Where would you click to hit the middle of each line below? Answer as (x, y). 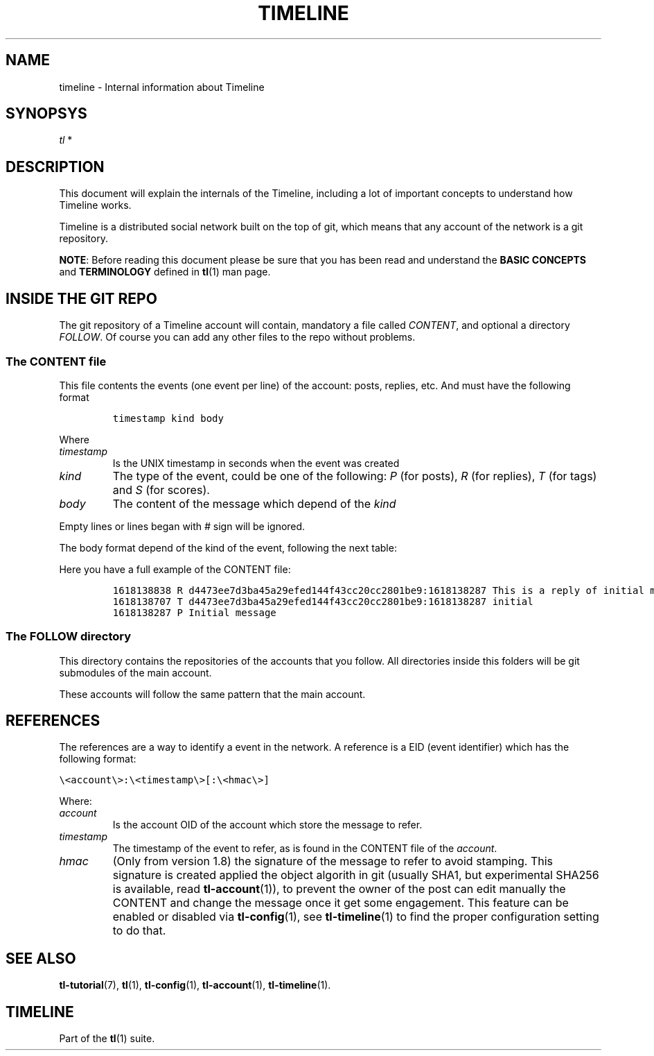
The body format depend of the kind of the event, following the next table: (228, 547)
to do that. (139, 931)
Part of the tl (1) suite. (107, 1039)
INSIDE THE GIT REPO (81, 298)
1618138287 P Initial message (194, 612)
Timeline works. (95, 205)
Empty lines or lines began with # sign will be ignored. (182, 526)
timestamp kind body (168, 418)
